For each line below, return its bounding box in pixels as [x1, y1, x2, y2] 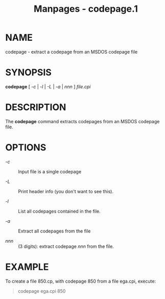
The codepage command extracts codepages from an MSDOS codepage [5, 118, 160, 124]
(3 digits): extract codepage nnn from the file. [18, 243, 114, 249]
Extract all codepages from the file [18, 228, 91, 234]
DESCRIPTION [5, 102, 66, 113]
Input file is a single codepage [18, 168, 82, 174]
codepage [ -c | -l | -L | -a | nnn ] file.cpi [5, 83, 91, 89]
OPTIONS [5, 142, 46, 153]
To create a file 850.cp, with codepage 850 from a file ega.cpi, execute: [5, 278, 156, 284]
